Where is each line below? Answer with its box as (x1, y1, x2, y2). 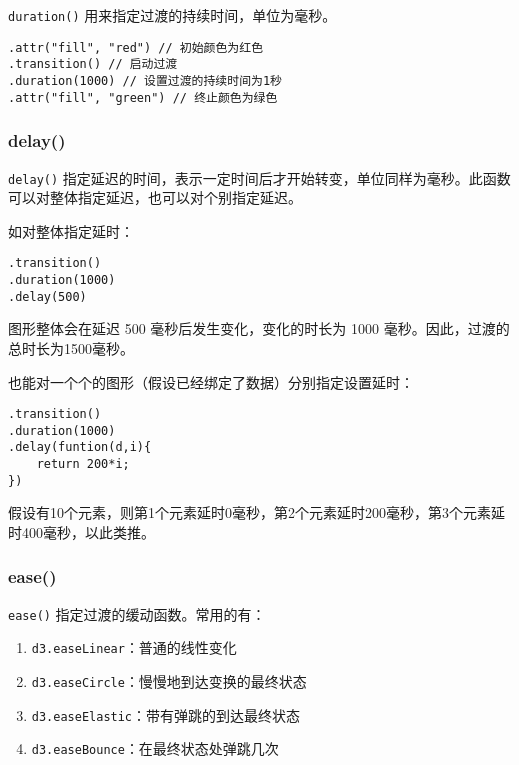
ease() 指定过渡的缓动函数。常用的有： (8, 603, 266, 624)
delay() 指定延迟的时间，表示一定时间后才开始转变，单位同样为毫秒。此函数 (8, 167, 511, 188)
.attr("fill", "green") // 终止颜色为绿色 (8, 90, 278, 105)
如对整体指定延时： (8, 220, 134, 241)
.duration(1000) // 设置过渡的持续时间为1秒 (8, 73, 282, 88)
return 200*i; (36, 457, 130, 472)
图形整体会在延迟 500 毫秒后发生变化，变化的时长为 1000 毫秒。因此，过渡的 (8, 318, 510, 339)
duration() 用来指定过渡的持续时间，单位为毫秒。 (8, 5, 337, 25)
